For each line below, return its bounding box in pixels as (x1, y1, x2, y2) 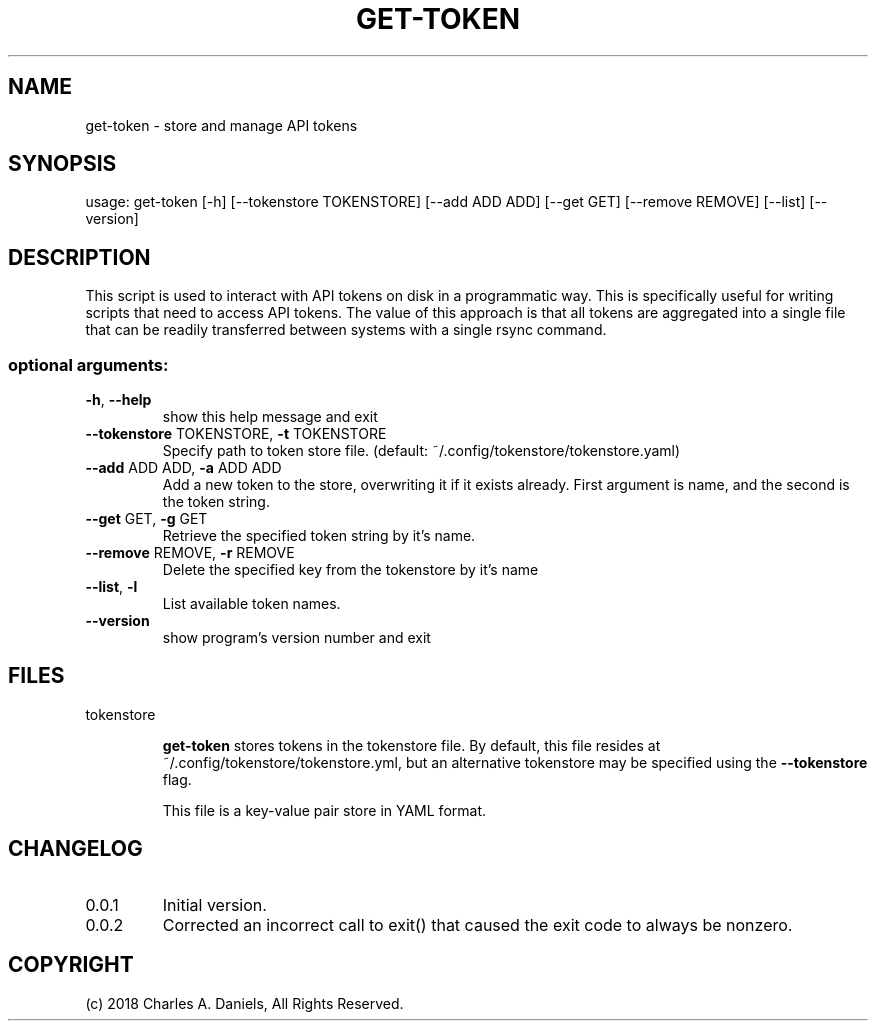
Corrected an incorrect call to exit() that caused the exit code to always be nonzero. (162, 914, 793, 935)
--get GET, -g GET (85, 510, 208, 528)
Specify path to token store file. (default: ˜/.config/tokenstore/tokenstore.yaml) (162, 442, 681, 460)
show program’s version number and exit (162, 629, 431, 647)
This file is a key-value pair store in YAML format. (162, 801, 487, 819)
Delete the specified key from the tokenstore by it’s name (162, 561, 539, 579)
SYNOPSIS (8, 151, 117, 177)
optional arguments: (8, 354, 169, 375)
